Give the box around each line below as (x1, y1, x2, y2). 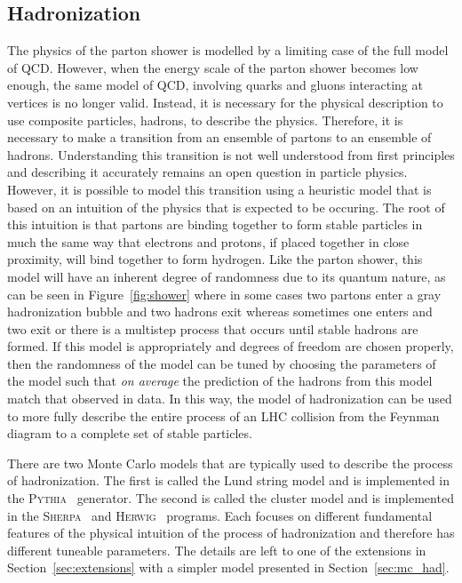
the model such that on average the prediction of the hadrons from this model (7, 371, 433, 390)
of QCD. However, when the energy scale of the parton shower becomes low (7, 58, 418, 76)
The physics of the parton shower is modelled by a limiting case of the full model (7, 41, 449, 60)
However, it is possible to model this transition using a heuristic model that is (7, 180, 432, 198)
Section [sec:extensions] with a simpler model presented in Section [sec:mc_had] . (7, 558, 450, 577)
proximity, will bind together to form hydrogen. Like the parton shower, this (7, 250, 423, 268)
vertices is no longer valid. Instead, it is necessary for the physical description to (7, 92, 443, 111)
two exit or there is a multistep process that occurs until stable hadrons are (7, 319, 418, 338)
